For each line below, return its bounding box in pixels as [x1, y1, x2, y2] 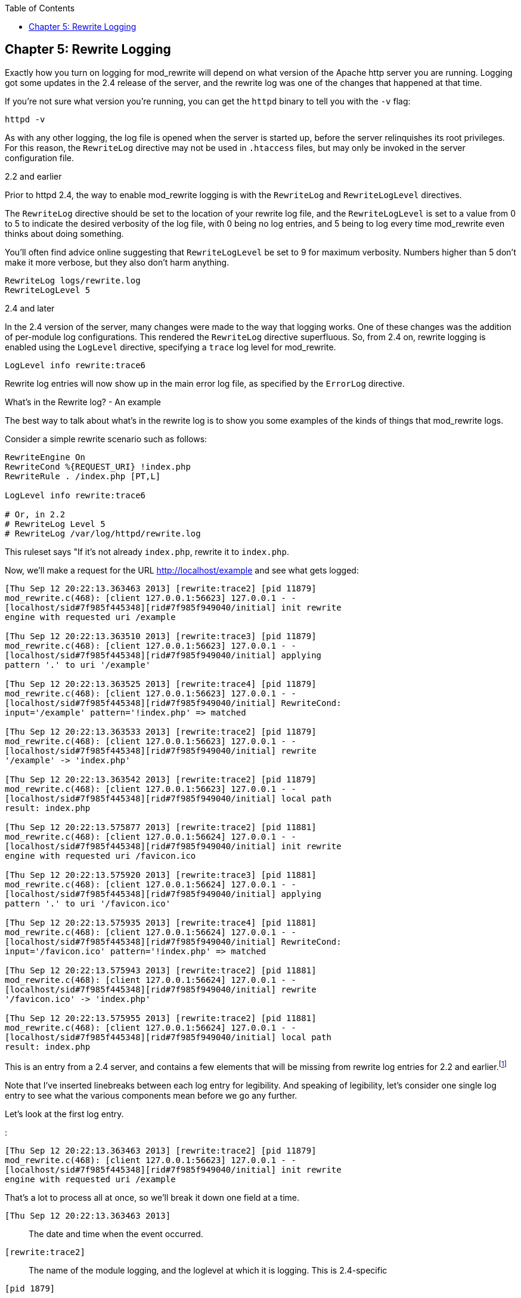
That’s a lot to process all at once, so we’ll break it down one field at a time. [5, 1192, 299, 1203]
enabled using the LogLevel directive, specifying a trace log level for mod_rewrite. [5, 341, 336, 352]
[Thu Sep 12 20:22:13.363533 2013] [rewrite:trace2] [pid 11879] [5, 726, 317, 736]
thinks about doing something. [5, 228, 124, 239]
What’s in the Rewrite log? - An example [5, 396, 161, 407]
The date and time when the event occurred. [29, 1228, 203, 1239]
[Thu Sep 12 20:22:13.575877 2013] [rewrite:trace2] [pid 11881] [5, 822, 317, 832]
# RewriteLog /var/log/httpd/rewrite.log [5, 528, 201, 538]
